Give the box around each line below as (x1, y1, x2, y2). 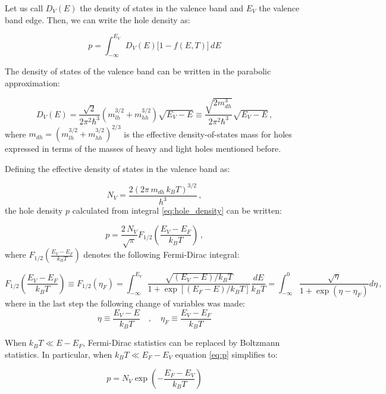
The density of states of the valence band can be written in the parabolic (5, 65, 271, 77)
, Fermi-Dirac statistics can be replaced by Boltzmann (83, 336, 280, 349)
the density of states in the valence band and (80, 2, 244, 14)
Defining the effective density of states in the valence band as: (5, 162, 230, 174)
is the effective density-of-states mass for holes (124, 127, 292, 140)
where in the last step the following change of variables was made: (5, 297, 246, 309)
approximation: (5, 77, 60, 89)
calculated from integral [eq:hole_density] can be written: (72, 204, 282, 217)
